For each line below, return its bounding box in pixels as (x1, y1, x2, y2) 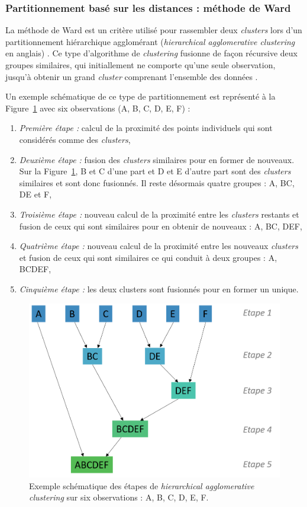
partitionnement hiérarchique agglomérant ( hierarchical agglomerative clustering (5, 35, 295, 47)
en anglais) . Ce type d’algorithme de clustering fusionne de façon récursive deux (5, 47, 298, 59)
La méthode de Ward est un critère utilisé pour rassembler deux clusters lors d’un (5, 24, 302, 36)
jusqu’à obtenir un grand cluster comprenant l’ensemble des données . (5, 70, 258, 82)
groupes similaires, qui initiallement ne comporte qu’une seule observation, (5, 59, 276, 71)
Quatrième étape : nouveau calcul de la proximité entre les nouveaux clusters (19, 240, 298, 252)
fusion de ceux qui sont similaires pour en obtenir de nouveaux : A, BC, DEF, (19, 219, 302, 232)
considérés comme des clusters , (19, 133, 131, 145)
